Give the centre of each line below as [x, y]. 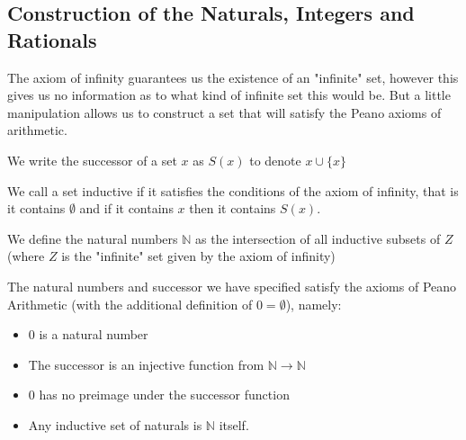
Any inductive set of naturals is [115, 424]
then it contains [233, 208]
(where [26, 256]
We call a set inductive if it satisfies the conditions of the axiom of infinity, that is [233, 190]
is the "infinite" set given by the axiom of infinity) [198, 256]
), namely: [314, 304]
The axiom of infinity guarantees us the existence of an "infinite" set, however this [233, 77]
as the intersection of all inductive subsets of [318, 238]
